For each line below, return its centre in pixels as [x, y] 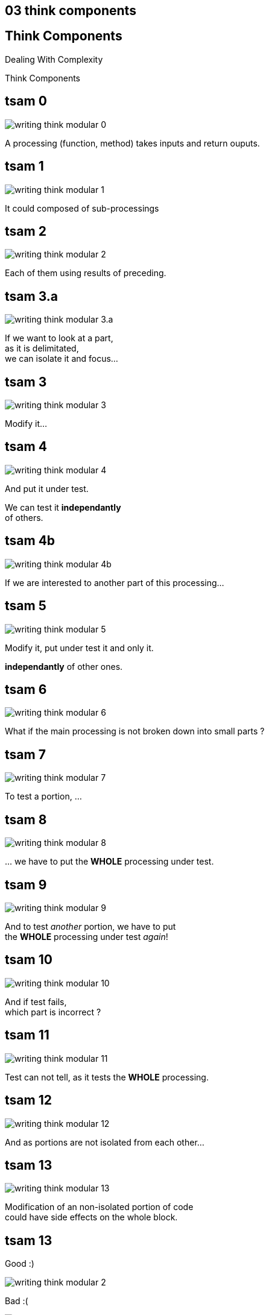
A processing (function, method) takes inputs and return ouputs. [132, 143]
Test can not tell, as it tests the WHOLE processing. [107, 1077]
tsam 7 [25, 754]
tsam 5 [26, 606]
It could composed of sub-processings [82, 208]
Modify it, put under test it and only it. [79, 648]
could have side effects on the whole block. [91, 1217]
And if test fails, [36, 1001]
